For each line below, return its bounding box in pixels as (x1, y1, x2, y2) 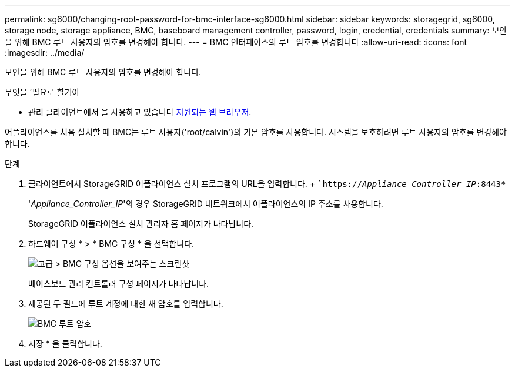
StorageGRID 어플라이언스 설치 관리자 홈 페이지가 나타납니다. (28, 219, 254, 229)
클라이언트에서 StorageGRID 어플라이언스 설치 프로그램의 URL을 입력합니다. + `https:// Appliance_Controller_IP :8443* (28, 179, 506, 189)
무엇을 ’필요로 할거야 (5, 87, 80, 97)
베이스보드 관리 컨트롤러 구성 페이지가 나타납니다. (28, 279, 209, 289)
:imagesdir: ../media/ (5, 48, 85, 58)
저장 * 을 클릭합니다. (28, 339, 102, 348)
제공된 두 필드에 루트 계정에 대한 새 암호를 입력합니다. (28, 299, 223, 309)
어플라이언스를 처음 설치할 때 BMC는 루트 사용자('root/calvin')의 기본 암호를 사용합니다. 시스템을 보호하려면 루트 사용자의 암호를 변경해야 (5, 127, 507, 137)
